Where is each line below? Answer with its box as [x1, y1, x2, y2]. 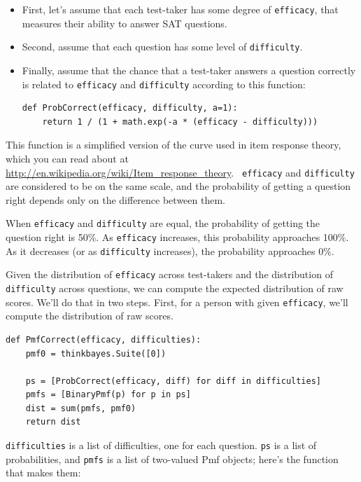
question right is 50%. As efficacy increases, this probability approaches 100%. [6, 230, 349, 245]
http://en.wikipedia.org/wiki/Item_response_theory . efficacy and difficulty [6, 165, 355, 179]
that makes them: [6, 465, 81, 480]
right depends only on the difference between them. [6, 192, 225, 207]
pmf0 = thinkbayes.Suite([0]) [25, 348, 167, 359]
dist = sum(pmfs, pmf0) [25, 403, 136, 413]
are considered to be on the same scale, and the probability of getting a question [6, 179, 351, 193]
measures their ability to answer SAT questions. [22, 15, 227, 30]
